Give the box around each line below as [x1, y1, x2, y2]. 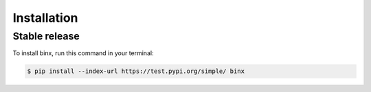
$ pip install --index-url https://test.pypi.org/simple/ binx [27, 67, 245, 75]
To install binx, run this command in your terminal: [12, 49, 154, 57]
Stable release [12, 30, 80, 42]
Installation [12, 10, 78, 25]
